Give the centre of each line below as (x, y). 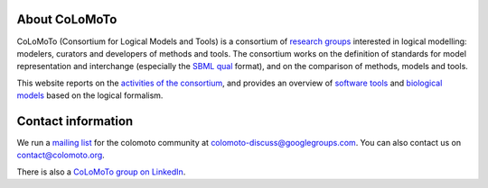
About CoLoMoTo (67, 19)
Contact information (75, 121)
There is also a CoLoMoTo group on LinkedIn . (101, 172)
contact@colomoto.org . (61, 155)
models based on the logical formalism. (90, 95)
